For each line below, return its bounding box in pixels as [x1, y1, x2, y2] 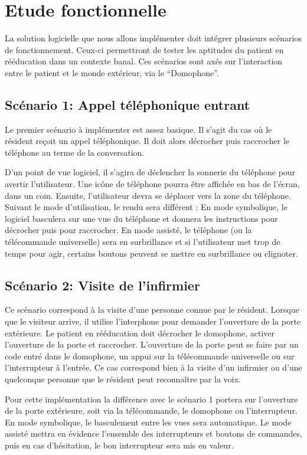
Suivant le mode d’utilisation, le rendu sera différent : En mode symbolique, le [5, 201, 288, 213]
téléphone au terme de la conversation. [5, 146, 145, 158]
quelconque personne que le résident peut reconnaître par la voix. [5, 373, 241, 385]
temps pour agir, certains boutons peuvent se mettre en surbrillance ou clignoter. [5, 247, 298, 259]
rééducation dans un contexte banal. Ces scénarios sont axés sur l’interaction [5, 55, 283, 67]
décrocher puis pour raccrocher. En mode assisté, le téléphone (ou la [5, 224, 252, 236]
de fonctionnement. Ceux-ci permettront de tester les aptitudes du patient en [5, 43, 284, 55]
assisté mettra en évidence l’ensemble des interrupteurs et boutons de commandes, [5, 427, 302, 440]
